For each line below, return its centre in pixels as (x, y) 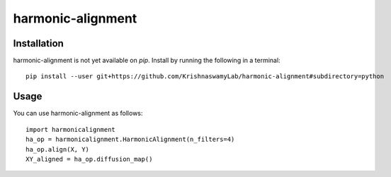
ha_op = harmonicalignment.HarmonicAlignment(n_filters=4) (130, 140)
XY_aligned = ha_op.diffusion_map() (89, 159)
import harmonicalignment (71, 129)
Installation (38, 43)
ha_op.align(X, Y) (58, 149)
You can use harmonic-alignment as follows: (78, 114)
